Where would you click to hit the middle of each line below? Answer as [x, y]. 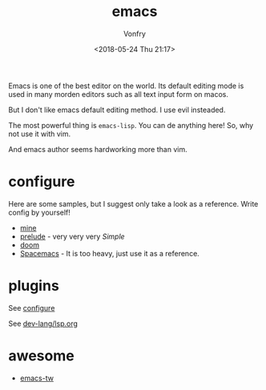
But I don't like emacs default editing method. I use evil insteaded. [117, 110]
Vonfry [135, 34]
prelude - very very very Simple [73, 236]
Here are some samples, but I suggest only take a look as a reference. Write [133, 203]
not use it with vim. [40, 134]
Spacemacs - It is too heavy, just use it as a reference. [110, 253]
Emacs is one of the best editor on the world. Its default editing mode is [126, 86]
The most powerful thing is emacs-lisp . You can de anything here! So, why [131, 125]
